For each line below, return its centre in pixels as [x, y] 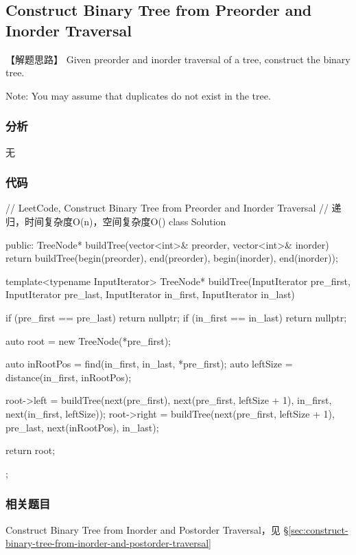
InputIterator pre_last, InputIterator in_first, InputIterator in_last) [150, 294]
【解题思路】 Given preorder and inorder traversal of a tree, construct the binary [178, 59]
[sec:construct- [318, 529]
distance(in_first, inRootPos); [69, 377]
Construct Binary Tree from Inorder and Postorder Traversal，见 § [147, 529]
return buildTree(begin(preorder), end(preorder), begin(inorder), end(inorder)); [172, 258]
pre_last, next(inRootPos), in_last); [82, 427]
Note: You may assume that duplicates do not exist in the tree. [138, 95]
